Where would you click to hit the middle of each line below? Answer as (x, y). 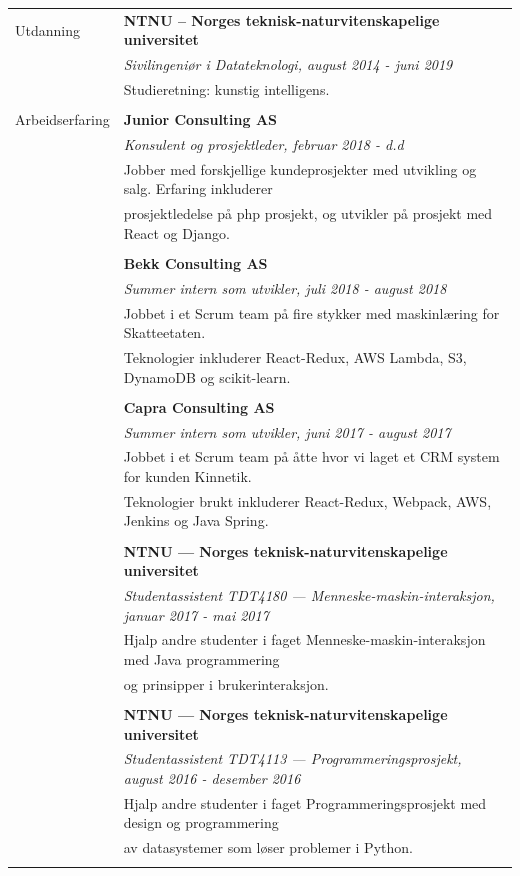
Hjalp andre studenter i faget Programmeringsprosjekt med (305, 802)
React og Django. (176, 232)
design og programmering (201, 822)
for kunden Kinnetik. (187, 476)
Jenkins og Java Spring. (196, 520)
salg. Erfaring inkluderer (198, 188)
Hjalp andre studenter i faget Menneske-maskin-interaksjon (304, 639)
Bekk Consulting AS (195, 262)
